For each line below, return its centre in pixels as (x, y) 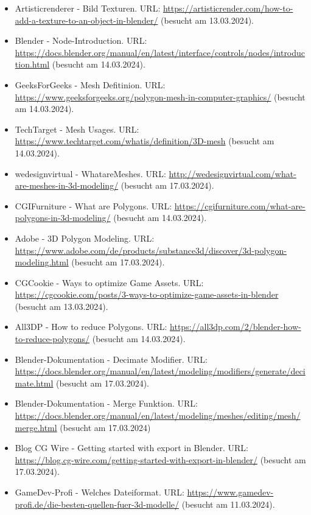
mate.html (34, 383)
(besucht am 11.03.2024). (228, 504)
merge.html (36, 427)
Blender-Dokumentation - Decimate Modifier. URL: (111, 359)
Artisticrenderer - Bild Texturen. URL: (88, 8)
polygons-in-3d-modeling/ (63, 218)
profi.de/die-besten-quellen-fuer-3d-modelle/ (97, 504)
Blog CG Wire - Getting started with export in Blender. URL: (131, 448)
